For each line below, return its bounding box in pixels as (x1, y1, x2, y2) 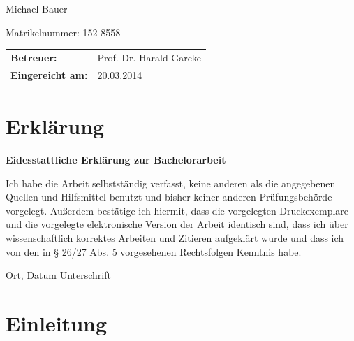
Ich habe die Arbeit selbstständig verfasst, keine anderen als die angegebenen (6, 175, 336, 190)
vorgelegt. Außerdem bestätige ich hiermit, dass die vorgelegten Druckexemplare (6, 203, 349, 217)
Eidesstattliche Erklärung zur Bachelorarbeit (6, 152, 226, 166)
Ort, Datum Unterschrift (6, 268, 111, 282)
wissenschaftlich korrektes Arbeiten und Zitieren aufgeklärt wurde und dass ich (6, 230, 344, 245)
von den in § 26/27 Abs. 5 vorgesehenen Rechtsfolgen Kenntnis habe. (6, 244, 302, 259)
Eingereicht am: (10, 67, 88, 82)
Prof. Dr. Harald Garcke (97, 50, 201, 64)
